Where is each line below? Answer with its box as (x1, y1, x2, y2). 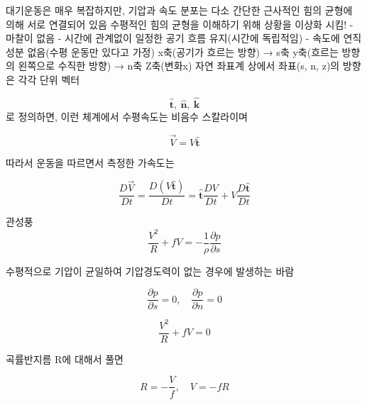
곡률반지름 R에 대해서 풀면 (6, 351, 124, 366)
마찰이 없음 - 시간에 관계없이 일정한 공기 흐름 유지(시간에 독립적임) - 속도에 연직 (6, 30, 362, 45)
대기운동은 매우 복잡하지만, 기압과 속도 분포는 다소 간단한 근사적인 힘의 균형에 (6, 3, 353, 17)
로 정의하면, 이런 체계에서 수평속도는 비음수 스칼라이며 (6, 109, 248, 123)
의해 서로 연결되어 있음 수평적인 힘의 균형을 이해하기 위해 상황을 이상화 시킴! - (6, 16, 354, 31)
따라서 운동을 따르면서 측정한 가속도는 (6, 155, 175, 170)
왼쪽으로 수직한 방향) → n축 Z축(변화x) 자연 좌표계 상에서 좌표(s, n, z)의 (18, 58, 340, 73)
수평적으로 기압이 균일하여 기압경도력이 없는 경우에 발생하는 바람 (6, 263, 295, 278)
